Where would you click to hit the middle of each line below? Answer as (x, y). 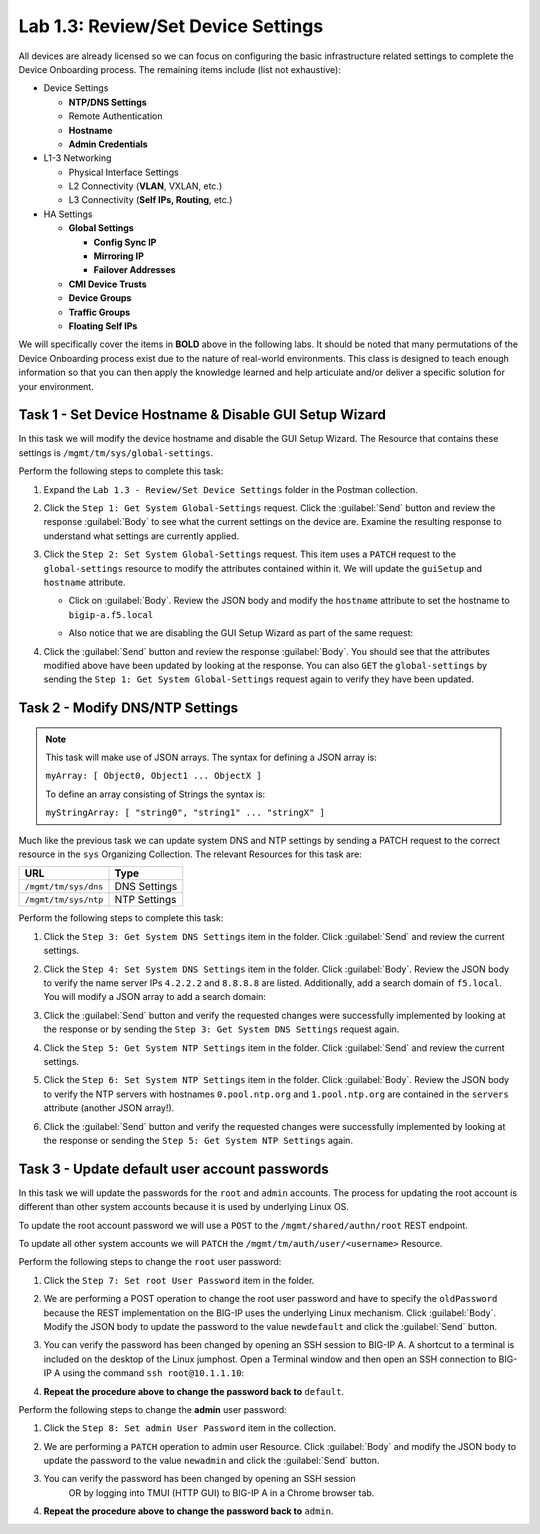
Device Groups (100, 298)
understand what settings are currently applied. (141, 536)
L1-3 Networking (77, 158)
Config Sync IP (125, 242)
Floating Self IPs (103, 326)
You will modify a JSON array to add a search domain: (155, 997)
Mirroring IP (119, 256)
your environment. (56, 386)
